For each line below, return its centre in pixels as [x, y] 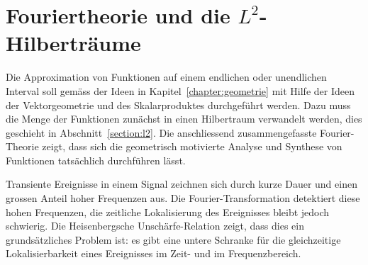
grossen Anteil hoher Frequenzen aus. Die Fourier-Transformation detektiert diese [183, 198]
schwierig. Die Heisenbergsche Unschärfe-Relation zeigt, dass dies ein [155, 226]
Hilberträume [73, 43]
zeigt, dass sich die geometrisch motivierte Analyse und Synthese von [192, 146]
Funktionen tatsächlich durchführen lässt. [96, 160]
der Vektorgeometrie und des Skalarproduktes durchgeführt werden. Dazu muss [178, 105]
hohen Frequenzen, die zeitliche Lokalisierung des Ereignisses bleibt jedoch [168, 212]
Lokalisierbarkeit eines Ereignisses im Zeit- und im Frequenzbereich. [154, 253]
